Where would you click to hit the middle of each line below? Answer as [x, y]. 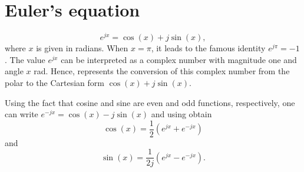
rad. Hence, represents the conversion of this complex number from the [162, 71]
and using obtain [181, 114]
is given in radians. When [82, 48]
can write [22, 114]
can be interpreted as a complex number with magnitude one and [179, 59]
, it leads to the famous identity [208, 48]
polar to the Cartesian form [54, 82]
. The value [25, 59]
